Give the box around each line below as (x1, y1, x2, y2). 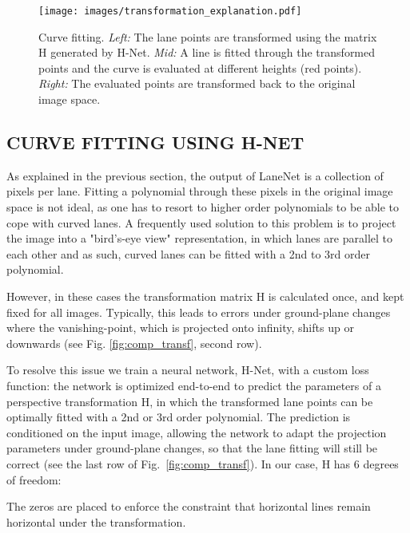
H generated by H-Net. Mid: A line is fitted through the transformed (38, 44, 376, 61)
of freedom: (6, 471, 62, 488)
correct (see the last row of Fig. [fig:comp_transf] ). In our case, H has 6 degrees (6, 455, 399, 472)
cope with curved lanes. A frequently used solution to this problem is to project (6, 214, 396, 231)
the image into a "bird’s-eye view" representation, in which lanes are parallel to (6, 230, 392, 247)
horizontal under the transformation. (6, 513, 186, 530)
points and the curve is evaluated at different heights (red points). (38, 59, 362, 76)
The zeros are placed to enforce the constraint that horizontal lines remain (6, 498, 371, 515)
